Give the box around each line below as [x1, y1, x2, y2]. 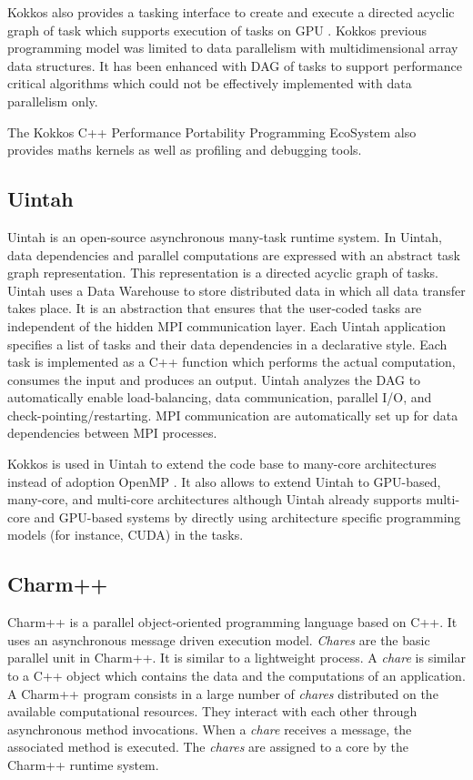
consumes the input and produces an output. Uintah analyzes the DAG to [7, 370, 421, 389]
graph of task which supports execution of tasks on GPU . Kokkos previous [7, 20, 428, 39]
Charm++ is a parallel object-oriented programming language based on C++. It [7, 613, 458, 632]
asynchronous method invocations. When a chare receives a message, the [7, 719, 412, 738]
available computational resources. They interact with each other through [7, 702, 418, 721]
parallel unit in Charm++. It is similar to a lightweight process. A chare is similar [7, 648, 466, 667]
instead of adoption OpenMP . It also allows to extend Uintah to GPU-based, [7, 471, 441, 491]
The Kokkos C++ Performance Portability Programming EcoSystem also [7, 122, 417, 141]
